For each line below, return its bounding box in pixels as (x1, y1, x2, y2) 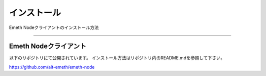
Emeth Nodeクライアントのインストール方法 (9, 25, 99, 30)
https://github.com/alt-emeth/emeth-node (9, 64, 95, 70)
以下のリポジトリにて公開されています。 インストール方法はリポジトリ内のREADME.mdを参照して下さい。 (9, 55, 225, 61)
